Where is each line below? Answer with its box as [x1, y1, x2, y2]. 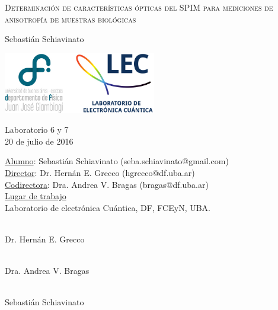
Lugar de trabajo [5, 190, 66, 202]
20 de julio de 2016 [5, 135, 74, 147]
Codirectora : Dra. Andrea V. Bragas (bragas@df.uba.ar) [5, 178, 209, 190]
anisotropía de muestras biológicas [5, 12, 136, 25]
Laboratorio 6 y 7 [5, 123, 69, 136]
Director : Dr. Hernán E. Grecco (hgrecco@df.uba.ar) [5, 167, 195, 179]
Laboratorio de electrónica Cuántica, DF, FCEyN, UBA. [5, 201, 211, 213]
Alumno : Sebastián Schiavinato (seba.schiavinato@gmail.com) [5, 155, 229, 167]
